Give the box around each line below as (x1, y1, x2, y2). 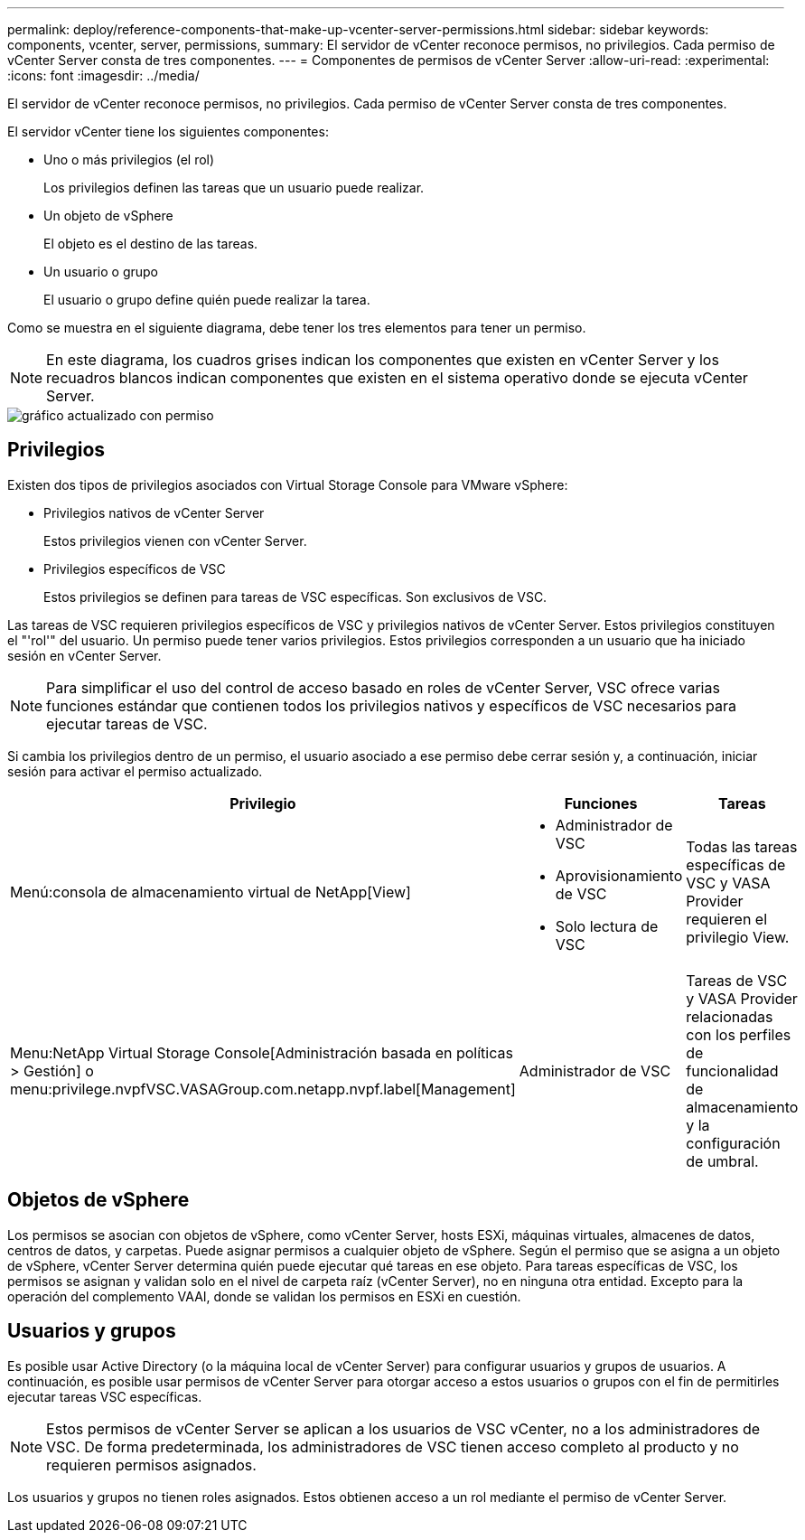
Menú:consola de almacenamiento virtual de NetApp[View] (10, 882, 411, 901)
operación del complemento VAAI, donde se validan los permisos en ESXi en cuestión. (7, 1288, 521, 1304)
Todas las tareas (686, 837, 798, 856)
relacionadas (686, 1007, 773, 1026)
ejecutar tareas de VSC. (46, 714, 208, 733)
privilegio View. (686, 927, 790, 946)
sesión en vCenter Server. (7, 647, 162, 663)
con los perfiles (686, 1025, 791, 1044)
